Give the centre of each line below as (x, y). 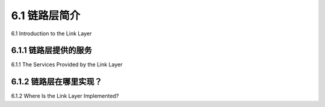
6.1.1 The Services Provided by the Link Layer (67, 65)
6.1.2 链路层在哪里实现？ (57, 82)
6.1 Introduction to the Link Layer (51, 33)
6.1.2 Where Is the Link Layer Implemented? (65, 96)
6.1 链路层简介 (46, 16)
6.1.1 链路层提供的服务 (52, 51)
